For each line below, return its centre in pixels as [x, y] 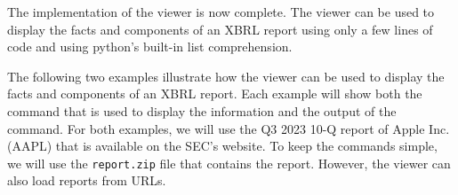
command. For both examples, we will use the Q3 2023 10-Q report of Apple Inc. [229, 128]
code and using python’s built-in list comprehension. [150, 47]
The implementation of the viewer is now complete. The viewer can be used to [221, 12]
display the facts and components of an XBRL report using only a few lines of [220, 29]
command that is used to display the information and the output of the [202, 110]
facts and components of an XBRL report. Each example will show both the [215, 94]
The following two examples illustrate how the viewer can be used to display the [226, 76]
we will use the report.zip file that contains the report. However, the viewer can [229, 163]
